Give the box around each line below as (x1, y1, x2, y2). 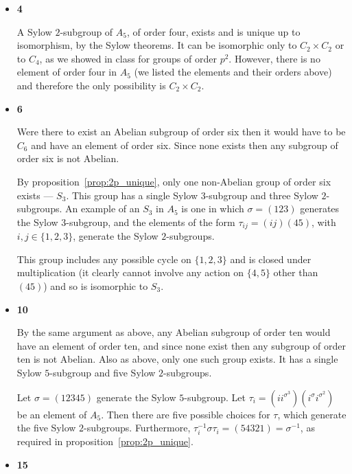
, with (311, 214, 336, 229)
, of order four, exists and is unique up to (127, 24, 301, 38)
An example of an (65, 201, 140, 216)
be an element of (16, 407, 87, 421)
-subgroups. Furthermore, (84, 420, 191, 435)
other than (273, 265, 318, 280)
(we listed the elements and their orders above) (134, 65, 332, 79)
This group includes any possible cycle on (16, 251, 191, 266)
